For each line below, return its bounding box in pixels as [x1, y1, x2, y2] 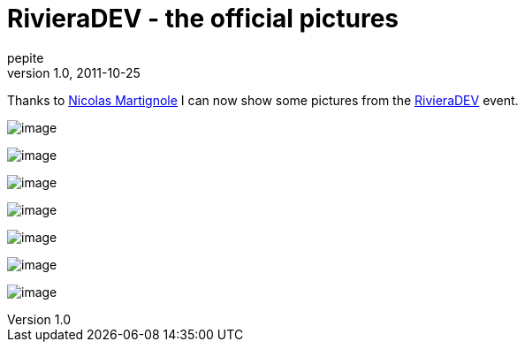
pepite [7, 49, 44, 65]
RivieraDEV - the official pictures [7, 4, 399, 34]
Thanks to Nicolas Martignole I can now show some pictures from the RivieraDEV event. [7, 92, 519, 108]
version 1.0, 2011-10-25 [7, 64, 141, 80]
